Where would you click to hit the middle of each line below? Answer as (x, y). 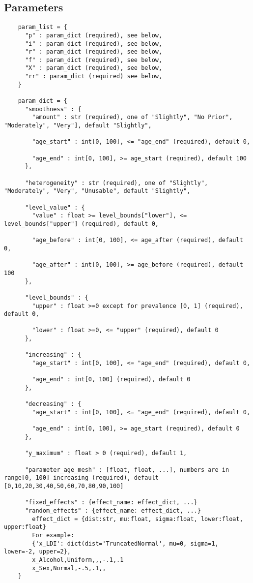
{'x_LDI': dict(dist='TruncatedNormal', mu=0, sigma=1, (125, 543)
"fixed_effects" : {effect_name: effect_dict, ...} (111, 503)
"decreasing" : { (53, 404)
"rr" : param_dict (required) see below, (94, 77)
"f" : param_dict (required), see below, (94, 60)
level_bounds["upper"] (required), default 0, (81, 224)
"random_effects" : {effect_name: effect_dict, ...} (113, 510)
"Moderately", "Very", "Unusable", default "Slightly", (97, 191)
